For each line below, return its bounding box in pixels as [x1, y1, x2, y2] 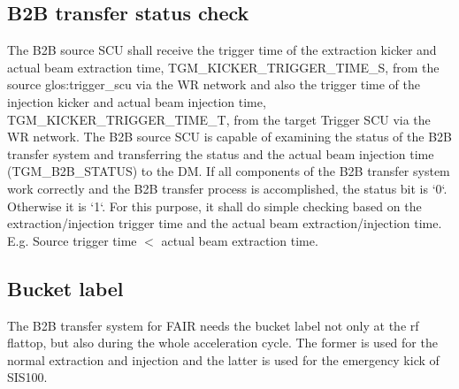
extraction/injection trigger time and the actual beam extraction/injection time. [7, 214, 442, 233]
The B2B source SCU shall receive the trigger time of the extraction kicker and [7, 41, 437, 59]
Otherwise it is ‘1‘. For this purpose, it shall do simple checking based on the [7, 196, 422, 215]
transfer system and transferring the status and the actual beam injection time [7, 144, 434, 163]
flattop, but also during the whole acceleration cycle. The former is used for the [7, 333, 438, 352]
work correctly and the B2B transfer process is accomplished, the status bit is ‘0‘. [7, 179, 448, 197]
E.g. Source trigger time [7, 231, 137, 249]
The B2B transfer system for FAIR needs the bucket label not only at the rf [7, 316, 419, 334]
